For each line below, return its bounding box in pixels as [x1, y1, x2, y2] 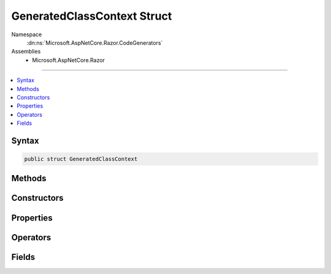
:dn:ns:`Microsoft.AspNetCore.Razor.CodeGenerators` [26, 39, 163, 46]
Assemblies [11, 48, 41, 55]
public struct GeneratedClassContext [24, 155, 138, 163]
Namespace [11, 31, 42, 38]
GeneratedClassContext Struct [11, 9, 172, 23]
